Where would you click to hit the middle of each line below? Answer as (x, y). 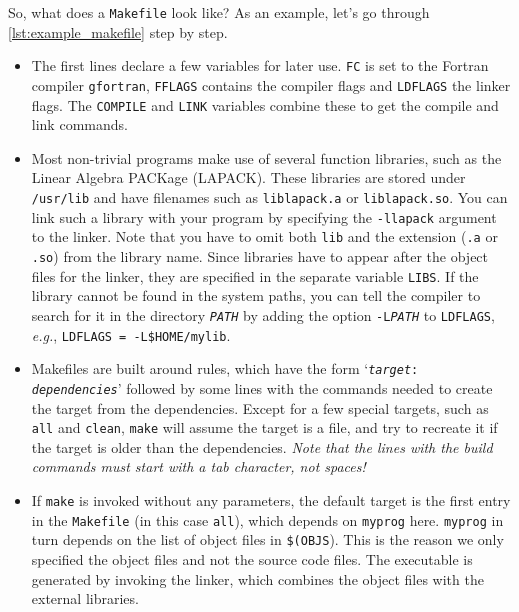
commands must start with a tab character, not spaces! (198, 466)
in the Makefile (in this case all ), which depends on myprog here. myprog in (267, 519)
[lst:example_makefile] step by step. (118, 31)
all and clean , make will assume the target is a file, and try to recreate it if (264, 427)
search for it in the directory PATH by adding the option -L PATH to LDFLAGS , (263, 314)
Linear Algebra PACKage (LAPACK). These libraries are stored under (248, 177)
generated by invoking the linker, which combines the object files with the (257, 578)
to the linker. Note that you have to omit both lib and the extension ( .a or (264, 236)
